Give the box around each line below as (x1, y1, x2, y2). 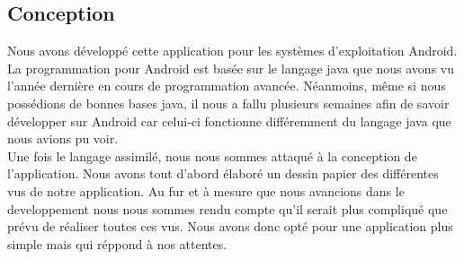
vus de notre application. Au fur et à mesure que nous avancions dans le (7, 181, 405, 200)
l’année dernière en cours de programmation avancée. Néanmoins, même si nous (7, 76, 446, 95)
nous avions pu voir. (7, 129, 119, 148)
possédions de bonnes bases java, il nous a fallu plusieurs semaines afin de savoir (7, 93, 450, 112)
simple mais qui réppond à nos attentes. (7, 234, 228, 253)
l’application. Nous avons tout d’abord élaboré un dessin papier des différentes (7, 164, 439, 183)
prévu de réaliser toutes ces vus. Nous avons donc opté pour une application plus (7, 217, 453, 236)
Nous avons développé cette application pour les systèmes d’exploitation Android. (7, 41, 458, 60)
